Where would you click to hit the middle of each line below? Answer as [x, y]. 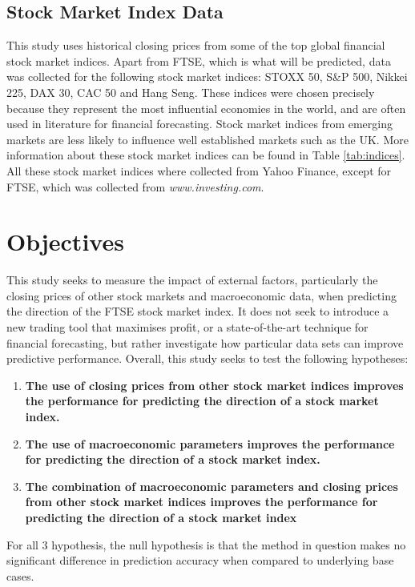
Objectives [65, 241]
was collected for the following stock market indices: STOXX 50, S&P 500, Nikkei [207, 76]
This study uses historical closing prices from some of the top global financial [196, 45]
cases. [20, 575]
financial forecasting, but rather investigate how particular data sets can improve [205, 342]
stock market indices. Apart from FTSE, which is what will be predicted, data [199, 60]
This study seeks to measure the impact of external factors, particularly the [192, 280]
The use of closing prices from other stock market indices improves [214, 385]
